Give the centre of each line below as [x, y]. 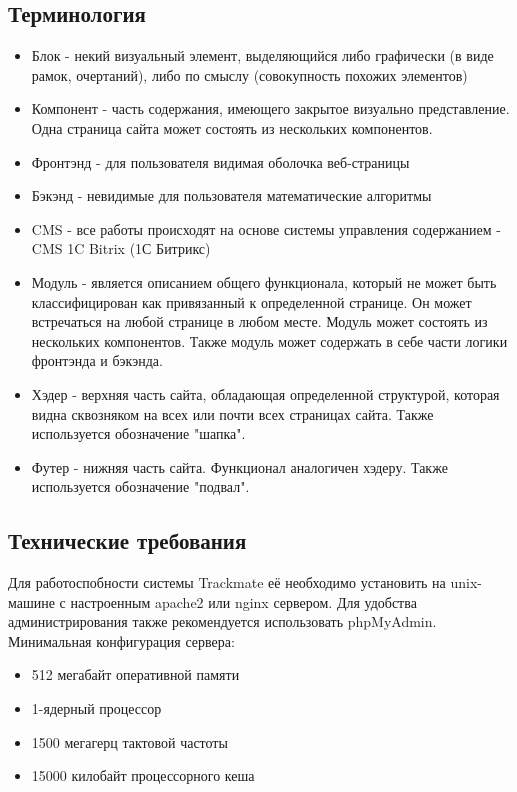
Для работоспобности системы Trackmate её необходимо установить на [227, 582]
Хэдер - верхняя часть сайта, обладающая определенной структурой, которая [265, 393]
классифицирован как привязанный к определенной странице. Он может [251, 301]
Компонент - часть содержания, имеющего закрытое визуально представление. [270, 108]
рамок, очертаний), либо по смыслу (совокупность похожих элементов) [249, 74]
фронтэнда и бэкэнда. [97, 360]
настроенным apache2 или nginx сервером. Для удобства [243, 601]
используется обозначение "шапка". [138, 433]
